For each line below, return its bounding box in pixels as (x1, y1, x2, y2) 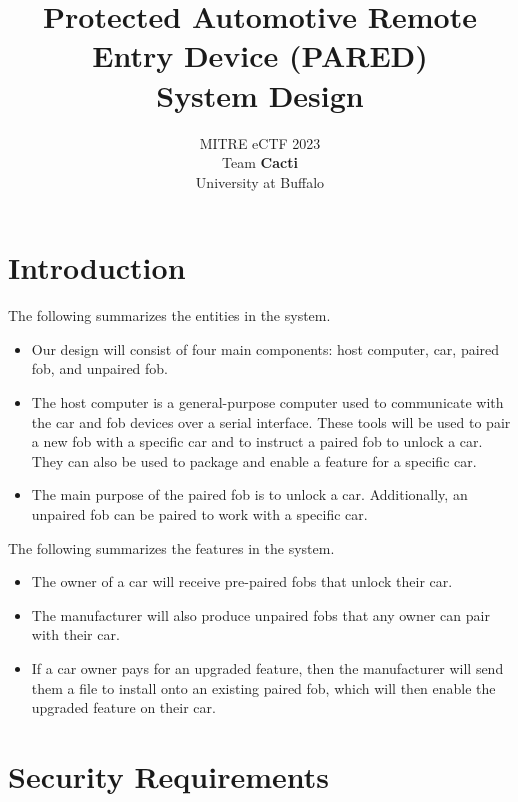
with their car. (31, 624, 120, 645)
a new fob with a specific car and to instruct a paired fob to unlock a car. (31, 431, 483, 452)
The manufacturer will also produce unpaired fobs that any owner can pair (31, 604, 490, 625)
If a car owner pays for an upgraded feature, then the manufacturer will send (31, 657, 504, 678)
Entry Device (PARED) (92, 35, 428, 76)
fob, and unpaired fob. (31, 358, 169, 379)
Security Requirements (8, 755, 329, 796)
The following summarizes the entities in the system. (8, 305, 331, 326)
